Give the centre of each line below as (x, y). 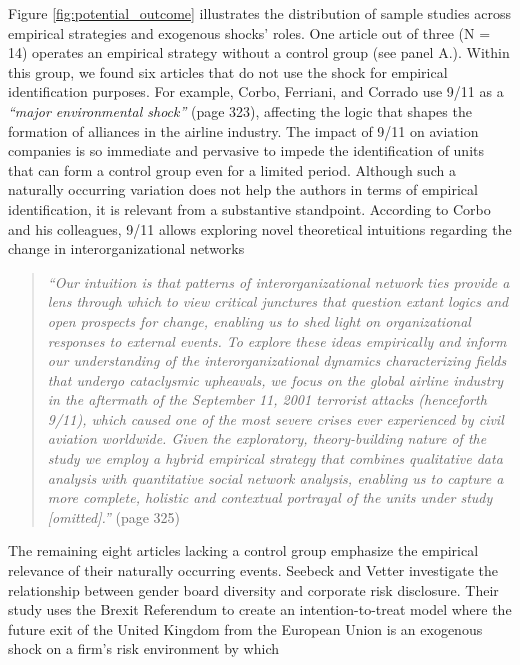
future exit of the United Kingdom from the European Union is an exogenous (245, 628)
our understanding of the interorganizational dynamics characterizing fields (277, 360)
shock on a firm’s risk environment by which (144, 648)
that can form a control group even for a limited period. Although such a (232, 169)
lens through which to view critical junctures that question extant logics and (278, 301)
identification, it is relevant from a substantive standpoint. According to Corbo (249, 208)
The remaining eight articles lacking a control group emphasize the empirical (243, 550)
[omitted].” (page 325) (114, 516)
